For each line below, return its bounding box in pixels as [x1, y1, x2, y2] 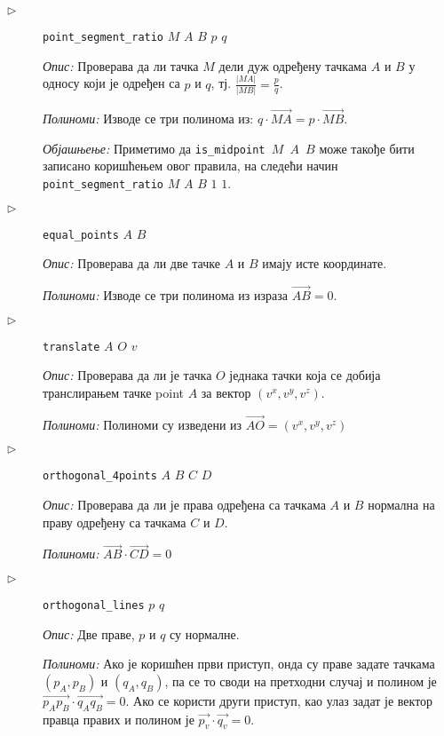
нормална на [368, 495, 435, 514]
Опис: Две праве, [43, 624, 135, 643]
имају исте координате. [262, 254, 387, 273]
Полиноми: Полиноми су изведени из [43, 415, 242, 433]
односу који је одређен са [43, 74, 180, 92]
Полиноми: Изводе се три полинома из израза [43, 286, 288, 305]
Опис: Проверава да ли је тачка [43, 366, 212, 384]
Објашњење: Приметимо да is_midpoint [43, 138, 266, 157]
